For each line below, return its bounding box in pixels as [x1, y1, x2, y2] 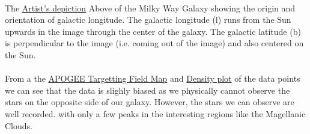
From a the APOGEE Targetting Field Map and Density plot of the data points [5, 72, 300, 85]
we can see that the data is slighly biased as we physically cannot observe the [5, 84, 290, 96]
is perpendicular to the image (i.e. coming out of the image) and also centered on [5, 37, 304, 49]
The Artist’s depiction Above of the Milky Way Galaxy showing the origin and [5, 1, 296, 14]
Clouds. [5, 119, 32, 132]
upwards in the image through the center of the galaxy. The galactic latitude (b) [5, 25, 301, 37]
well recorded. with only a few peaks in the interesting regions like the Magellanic [5, 107, 306, 120]
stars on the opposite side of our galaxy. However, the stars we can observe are [5, 96, 294, 108]
